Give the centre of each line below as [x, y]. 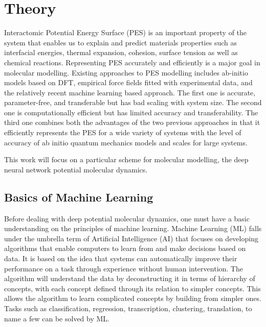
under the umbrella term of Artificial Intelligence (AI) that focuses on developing [131, 238]
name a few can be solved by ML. [57, 318]
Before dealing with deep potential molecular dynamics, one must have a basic [127, 218]
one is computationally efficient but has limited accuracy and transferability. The [131, 112]
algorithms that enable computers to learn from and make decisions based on [125, 248]
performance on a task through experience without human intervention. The [124, 268]
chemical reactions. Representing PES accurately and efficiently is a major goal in [132, 62]
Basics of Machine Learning [79, 197]
